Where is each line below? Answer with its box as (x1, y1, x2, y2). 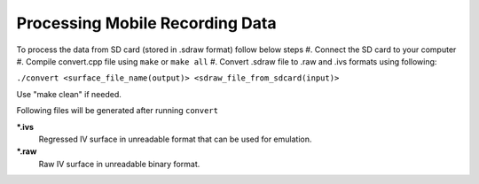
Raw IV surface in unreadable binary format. (38, 158, 200, 169)
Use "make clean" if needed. (16, 88, 122, 99)
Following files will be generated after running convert (16, 105, 219, 116)
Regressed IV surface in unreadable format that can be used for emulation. (38, 134, 312, 144)
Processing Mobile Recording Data (16, 13, 277, 33)
